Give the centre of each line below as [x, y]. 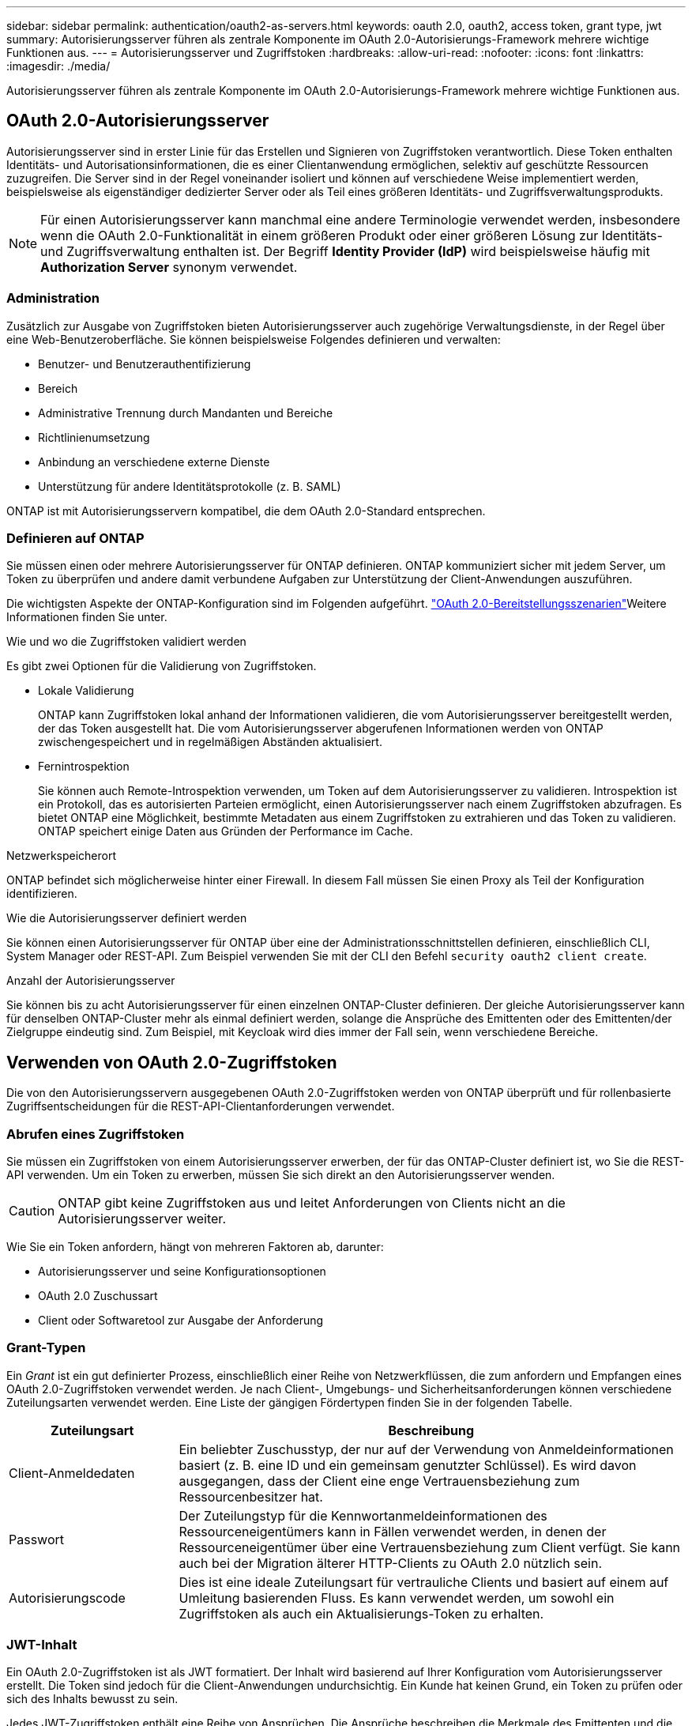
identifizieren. [42, 894]
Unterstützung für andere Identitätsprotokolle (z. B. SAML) [190, 486]
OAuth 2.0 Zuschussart [98, 1295]
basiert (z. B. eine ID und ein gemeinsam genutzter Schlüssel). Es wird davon [408, 1465]
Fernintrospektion [84, 767]
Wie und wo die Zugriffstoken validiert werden [126, 642]
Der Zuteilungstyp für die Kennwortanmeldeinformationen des [363, 1515]
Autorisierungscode [67, 1598]
